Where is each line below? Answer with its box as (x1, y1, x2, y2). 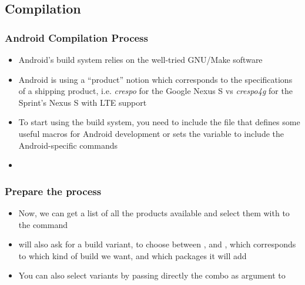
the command (18, 218, 68, 230)
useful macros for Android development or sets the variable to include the (18, 127, 284, 139)
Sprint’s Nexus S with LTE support (18, 96, 147, 108)
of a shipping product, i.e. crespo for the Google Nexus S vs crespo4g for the (18, 85, 293, 97)
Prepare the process (5, 183, 102, 198)
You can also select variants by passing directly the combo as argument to (18, 269, 286, 281)
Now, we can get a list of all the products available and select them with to (18, 206, 290, 219)
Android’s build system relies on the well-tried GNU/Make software (18, 53, 263, 65)
